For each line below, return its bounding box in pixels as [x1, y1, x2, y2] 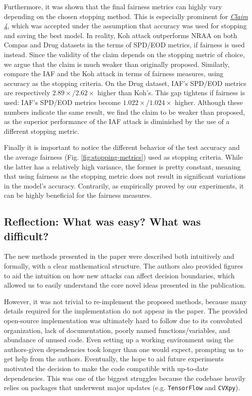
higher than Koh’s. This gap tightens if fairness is [97, 87, 245, 98]
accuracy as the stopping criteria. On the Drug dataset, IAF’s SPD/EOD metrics [4, 78, 247, 88]
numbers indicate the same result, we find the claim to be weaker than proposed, [4, 106, 245, 117]
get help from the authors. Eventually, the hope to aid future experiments [4, 354, 224, 364]
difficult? [4, 228, 49, 243]
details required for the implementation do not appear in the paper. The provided [4, 306, 248, 316]
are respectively [4, 87, 51, 98]
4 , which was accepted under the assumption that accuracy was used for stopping [4, 21, 247, 31]
